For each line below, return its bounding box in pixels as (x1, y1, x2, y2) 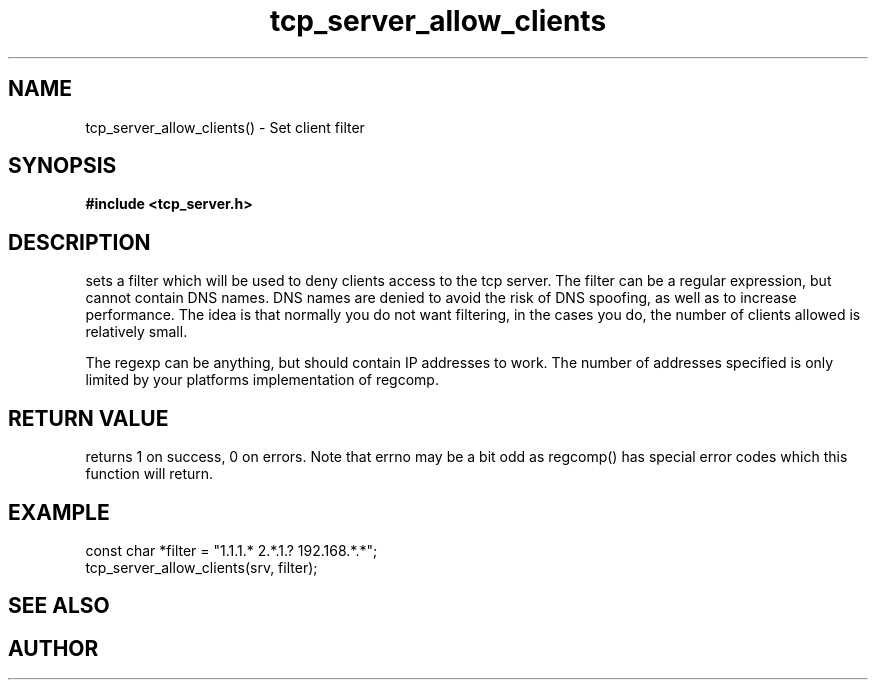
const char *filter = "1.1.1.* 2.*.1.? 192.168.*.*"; (85, 541, 378, 559)
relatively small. (85, 323, 188, 341)
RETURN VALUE (8, 405, 169, 431)
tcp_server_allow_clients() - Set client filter (85, 118, 365, 136)
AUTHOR (8, 635, 99, 661)
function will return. (85, 465, 214, 483)
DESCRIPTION (8, 229, 151, 255)
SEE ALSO (8, 593, 110, 619)
